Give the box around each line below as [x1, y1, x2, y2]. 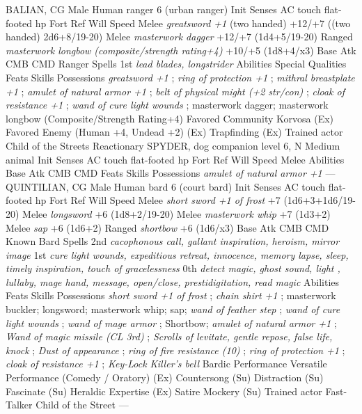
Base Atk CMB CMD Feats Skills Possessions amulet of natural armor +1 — [6, 166, 336, 180]
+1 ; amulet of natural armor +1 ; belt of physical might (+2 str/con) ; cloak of [6, 83, 345, 98]
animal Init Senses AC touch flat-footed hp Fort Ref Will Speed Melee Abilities [6, 152, 345, 166]
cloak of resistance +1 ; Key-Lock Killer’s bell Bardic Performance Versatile [6, 356, 327, 371]
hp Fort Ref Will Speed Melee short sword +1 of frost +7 [35, 193, 281, 207]
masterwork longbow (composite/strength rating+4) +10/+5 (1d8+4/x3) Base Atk [6, 42, 356, 57]
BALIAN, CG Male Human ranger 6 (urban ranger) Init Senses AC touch [6, 2, 322, 16]
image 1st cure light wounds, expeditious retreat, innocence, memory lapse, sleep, [6, 247, 349, 262]
